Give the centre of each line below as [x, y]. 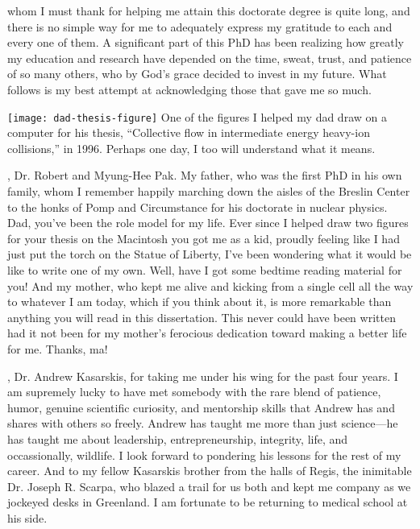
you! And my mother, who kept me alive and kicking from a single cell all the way [210, 285]
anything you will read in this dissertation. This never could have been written [202, 317]
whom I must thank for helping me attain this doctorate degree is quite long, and [209, 10]
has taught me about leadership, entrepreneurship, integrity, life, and [178, 438]
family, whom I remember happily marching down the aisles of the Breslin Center [209, 191]
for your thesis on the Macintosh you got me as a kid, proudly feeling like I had [204, 238]
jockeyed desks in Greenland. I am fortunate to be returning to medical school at [208, 502]
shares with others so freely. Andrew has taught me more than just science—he [203, 423]
